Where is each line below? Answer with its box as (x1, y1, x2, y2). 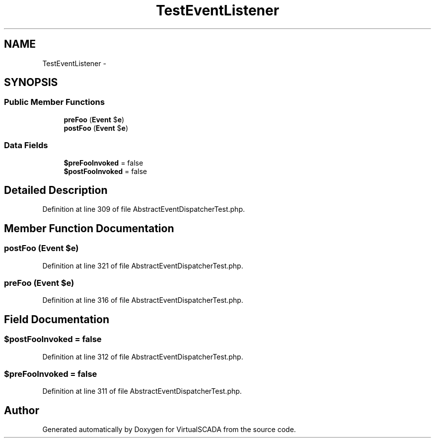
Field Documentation (4, 313, 109, 326)
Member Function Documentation (4, 222, 174, 235)
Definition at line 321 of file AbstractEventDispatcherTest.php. (42, 261, 243, 270)
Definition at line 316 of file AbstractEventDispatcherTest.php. (42, 296, 243, 305)
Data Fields (4, 140, 48, 151)
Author (4, 404, 39, 417)
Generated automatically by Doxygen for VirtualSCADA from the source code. (42, 425, 296, 434)
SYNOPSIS (4, 76, 58, 89)
